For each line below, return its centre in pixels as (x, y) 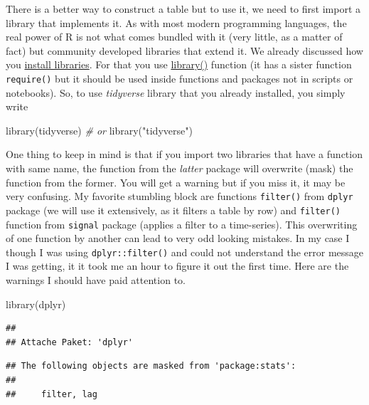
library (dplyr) (36, 304)
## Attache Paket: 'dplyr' (69, 342)
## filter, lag (52, 394)
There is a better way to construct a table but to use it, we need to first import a (183, 9)
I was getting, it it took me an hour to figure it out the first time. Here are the (177, 266)
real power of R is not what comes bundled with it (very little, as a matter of (174, 37)
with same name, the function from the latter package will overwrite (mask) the (180, 168)
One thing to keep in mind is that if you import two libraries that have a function (184, 154)
